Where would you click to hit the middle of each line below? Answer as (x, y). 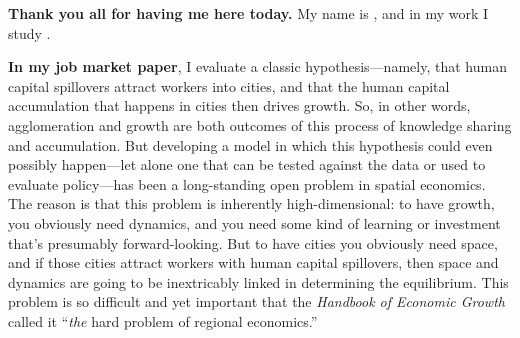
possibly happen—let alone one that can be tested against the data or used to (247, 164)
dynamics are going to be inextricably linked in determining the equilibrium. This (258, 281)
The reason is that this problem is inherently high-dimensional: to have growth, (251, 203)
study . (29, 32)
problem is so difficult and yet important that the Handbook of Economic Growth (256, 301)
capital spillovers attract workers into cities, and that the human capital (229, 85)
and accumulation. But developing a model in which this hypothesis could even (250, 144)
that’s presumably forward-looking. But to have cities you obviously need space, (253, 242)
